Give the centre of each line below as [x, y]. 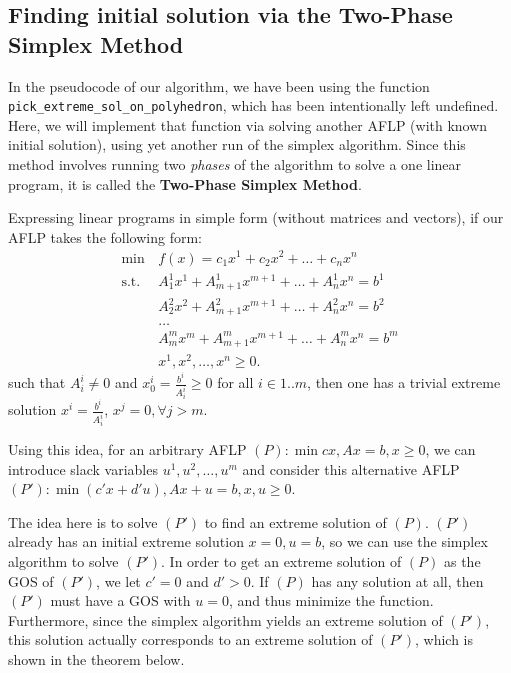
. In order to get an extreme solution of [281, 561]
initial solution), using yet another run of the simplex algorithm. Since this [237, 144]
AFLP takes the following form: [105, 236]
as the [462, 561]
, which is [444, 639]
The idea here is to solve [83, 521]
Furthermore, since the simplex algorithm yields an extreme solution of [225, 619]
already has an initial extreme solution [126, 541]
